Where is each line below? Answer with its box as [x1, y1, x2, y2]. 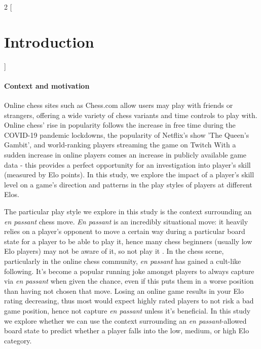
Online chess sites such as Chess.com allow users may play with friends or [4, 100, 233, 110]
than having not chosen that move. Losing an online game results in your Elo [4, 285, 244, 296]
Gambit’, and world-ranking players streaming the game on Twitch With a [4, 139, 236, 150]
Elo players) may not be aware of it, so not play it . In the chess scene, [4, 246, 224, 256]
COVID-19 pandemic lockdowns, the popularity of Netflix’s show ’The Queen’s [4, 129, 249, 140]
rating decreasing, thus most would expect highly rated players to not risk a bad [4, 295, 254, 306]
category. [4, 335, 32, 345]
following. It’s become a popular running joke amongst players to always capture [4, 265, 254, 276]
